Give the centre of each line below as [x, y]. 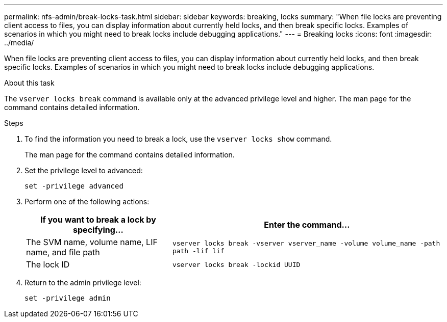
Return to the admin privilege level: [83, 283]
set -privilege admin [68, 298]
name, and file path [63, 252]
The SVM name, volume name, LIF [92, 242]
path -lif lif [198, 251]
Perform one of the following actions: [87, 202]
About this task [29, 83]
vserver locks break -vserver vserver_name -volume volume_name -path [306, 243]
